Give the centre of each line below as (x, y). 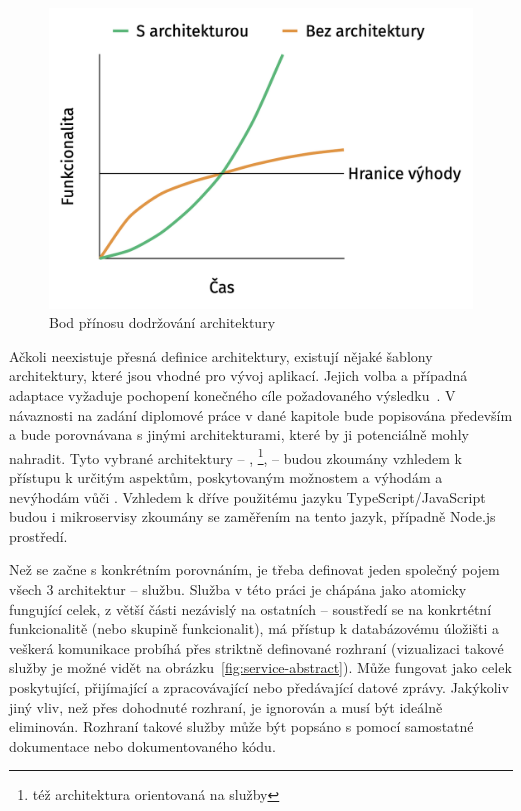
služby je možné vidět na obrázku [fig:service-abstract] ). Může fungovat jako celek (260, 667)
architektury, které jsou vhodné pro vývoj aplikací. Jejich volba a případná (238, 375)
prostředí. (38, 535)
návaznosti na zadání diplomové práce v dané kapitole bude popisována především (261, 414)
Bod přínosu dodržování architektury (162, 322)
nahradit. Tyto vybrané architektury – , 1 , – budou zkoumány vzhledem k (235, 456)
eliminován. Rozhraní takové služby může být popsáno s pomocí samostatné (241, 726)
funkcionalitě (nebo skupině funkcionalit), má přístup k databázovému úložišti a (254, 628)
